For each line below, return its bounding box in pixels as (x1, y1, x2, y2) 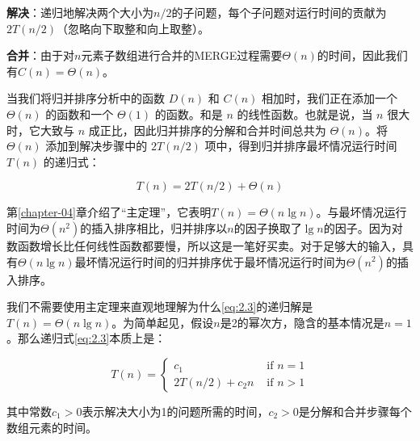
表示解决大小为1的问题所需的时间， (82, 402, 269, 419)
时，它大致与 (6, 121, 74, 138)
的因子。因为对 (323, 219, 403, 236)
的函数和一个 (45, 105, 114, 122)
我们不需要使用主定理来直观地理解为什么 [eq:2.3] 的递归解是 (6, 298, 313, 315)
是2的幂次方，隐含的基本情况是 (220, 313, 384, 330)
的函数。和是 (154, 105, 223, 122)
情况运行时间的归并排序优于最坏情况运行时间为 (97, 253, 346, 270)
